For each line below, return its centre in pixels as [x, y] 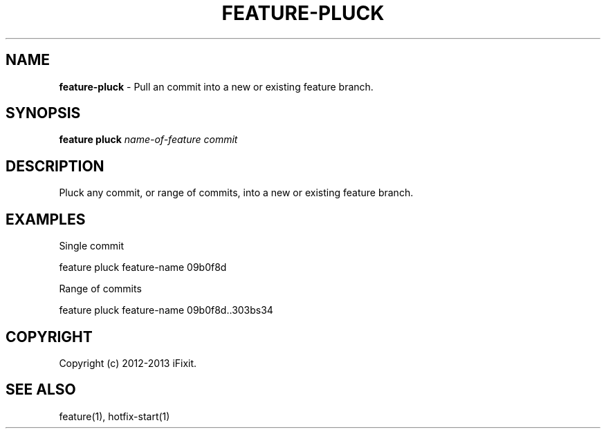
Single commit [92, 246]
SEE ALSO [41, 390]
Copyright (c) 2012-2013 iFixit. [128, 363]
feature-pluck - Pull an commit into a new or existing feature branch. [216, 86]
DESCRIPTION [55, 166]
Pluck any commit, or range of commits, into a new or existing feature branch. [236, 193]
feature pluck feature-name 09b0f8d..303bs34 [166, 310]
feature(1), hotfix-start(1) [114, 416]
